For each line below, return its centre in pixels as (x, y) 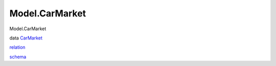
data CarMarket (26, 38)
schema (18, 57)
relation (17, 47)
